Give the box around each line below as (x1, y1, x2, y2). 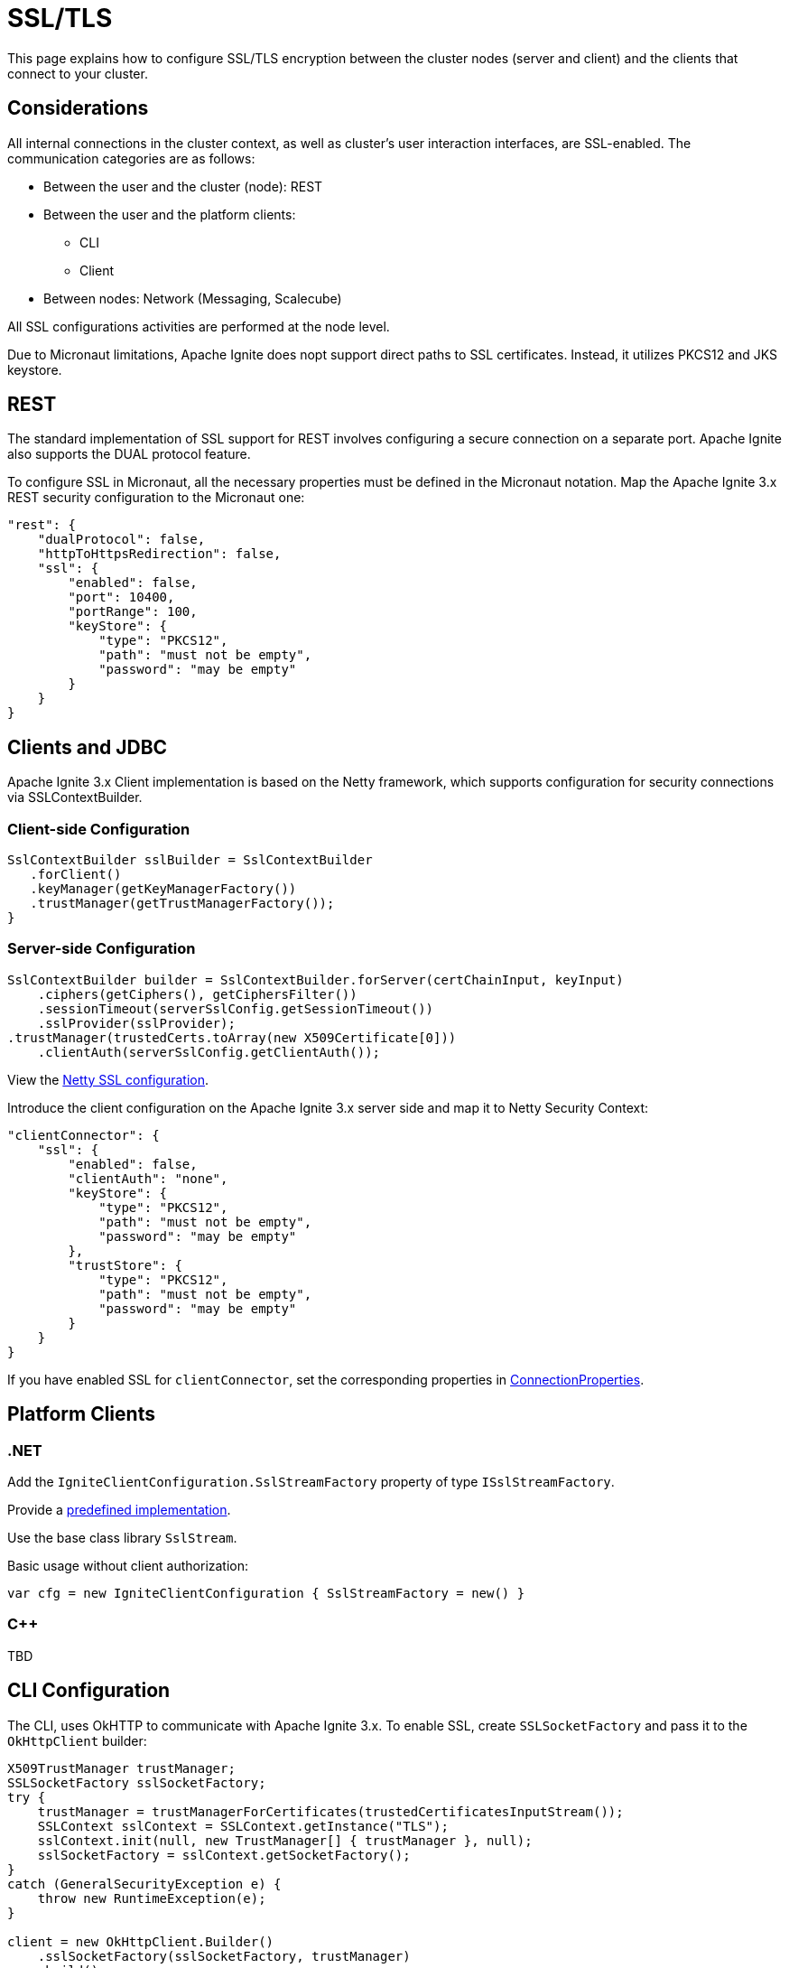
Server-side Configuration (7, 939, 196, 958)
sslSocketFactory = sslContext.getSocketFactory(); (37, 1847, 411, 1862)
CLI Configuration (7, 1679, 171, 1702)
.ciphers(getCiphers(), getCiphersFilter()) (37, 986, 357, 1002)
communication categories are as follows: (7, 150, 255, 166)
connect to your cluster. (7, 65, 148, 81)
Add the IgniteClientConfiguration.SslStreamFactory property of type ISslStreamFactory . (7, 1474, 615, 1489)
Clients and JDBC (7, 735, 168, 759)
